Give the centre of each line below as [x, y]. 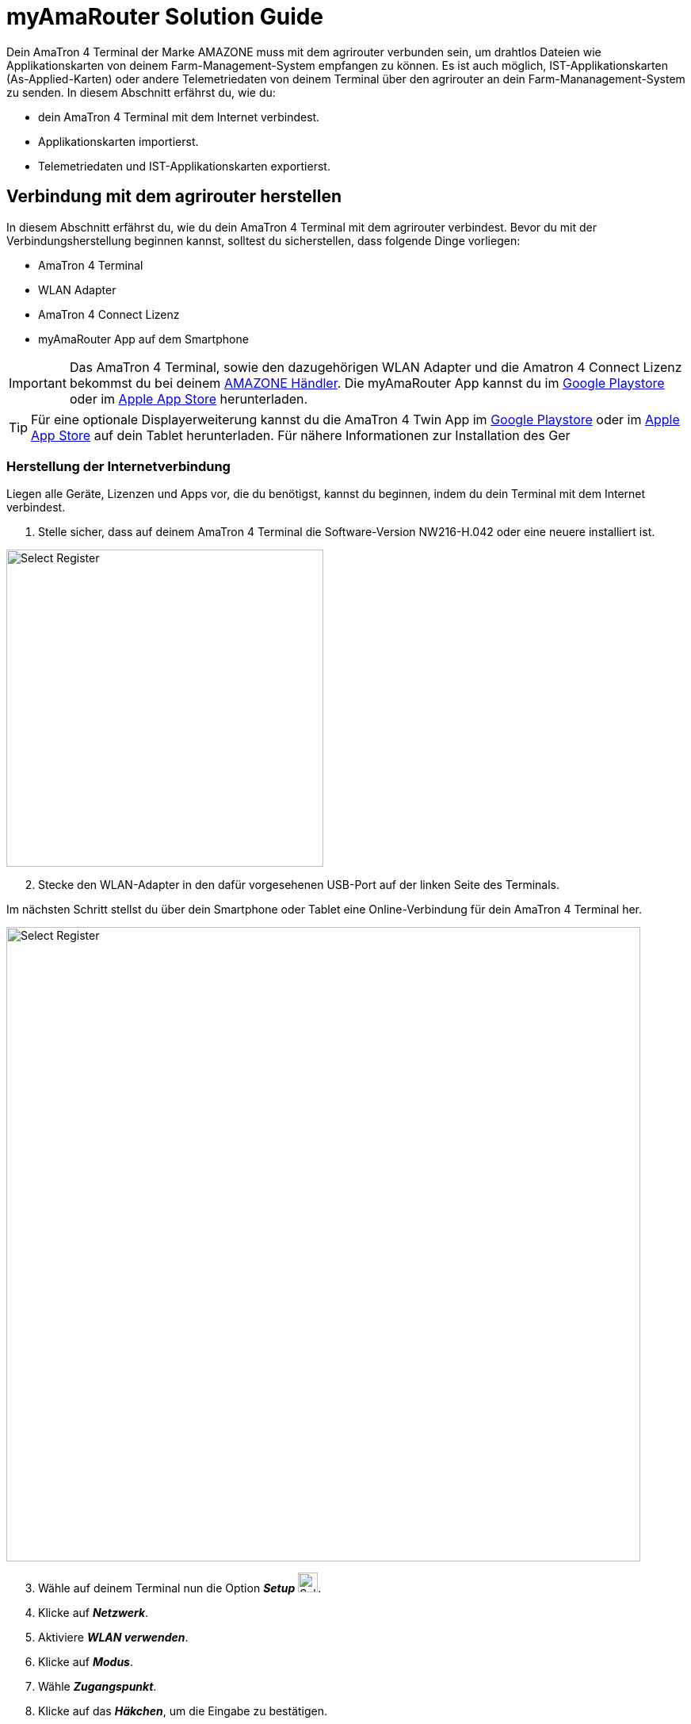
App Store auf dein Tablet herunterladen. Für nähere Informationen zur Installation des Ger [301, 435]
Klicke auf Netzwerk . [94, 1613]
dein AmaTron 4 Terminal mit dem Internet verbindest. [179, 117]
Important [38, 383]
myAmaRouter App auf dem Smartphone [143, 339]
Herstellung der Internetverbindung [118, 466]
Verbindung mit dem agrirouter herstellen [174, 197]
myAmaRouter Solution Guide [165, 17]
